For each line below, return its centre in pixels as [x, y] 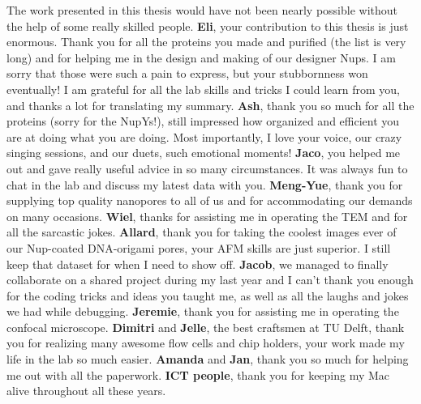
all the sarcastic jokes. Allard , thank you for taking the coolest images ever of [202, 232]
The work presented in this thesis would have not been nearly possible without [202, 10]
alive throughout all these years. [86, 391]
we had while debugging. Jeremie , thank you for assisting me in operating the [203, 311]
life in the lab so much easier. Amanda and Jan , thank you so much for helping [208, 359]
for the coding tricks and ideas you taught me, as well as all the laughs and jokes [208, 295]
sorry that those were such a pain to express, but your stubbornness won [187, 73]
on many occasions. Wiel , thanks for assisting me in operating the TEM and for [207, 216]
